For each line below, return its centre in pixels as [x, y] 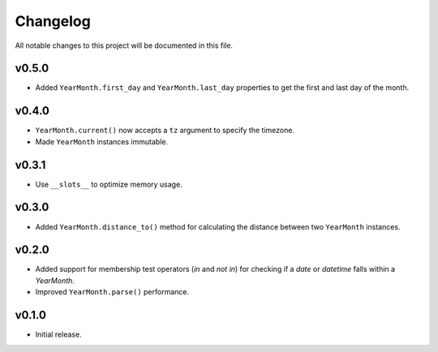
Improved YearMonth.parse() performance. [112, 292]
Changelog [53, 21]
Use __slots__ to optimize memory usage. [109, 184]
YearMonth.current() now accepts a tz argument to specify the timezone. [165, 131]
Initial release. [58, 335]
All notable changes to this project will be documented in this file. [124, 45]
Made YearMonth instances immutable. [102, 141]
